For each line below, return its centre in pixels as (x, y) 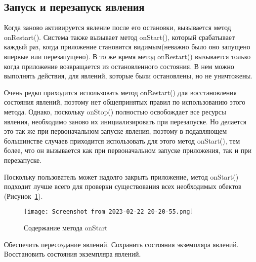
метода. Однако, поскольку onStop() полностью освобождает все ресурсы (115, 111)
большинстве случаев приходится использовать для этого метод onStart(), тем (122, 140)
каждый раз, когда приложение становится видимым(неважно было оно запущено (127, 47)
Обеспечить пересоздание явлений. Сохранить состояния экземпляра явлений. (121, 244)
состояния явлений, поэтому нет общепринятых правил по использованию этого (125, 102)
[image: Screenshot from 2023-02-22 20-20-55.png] (109, 212)
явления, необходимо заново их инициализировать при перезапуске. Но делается (125, 121)
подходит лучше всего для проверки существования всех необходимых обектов (123, 186)
